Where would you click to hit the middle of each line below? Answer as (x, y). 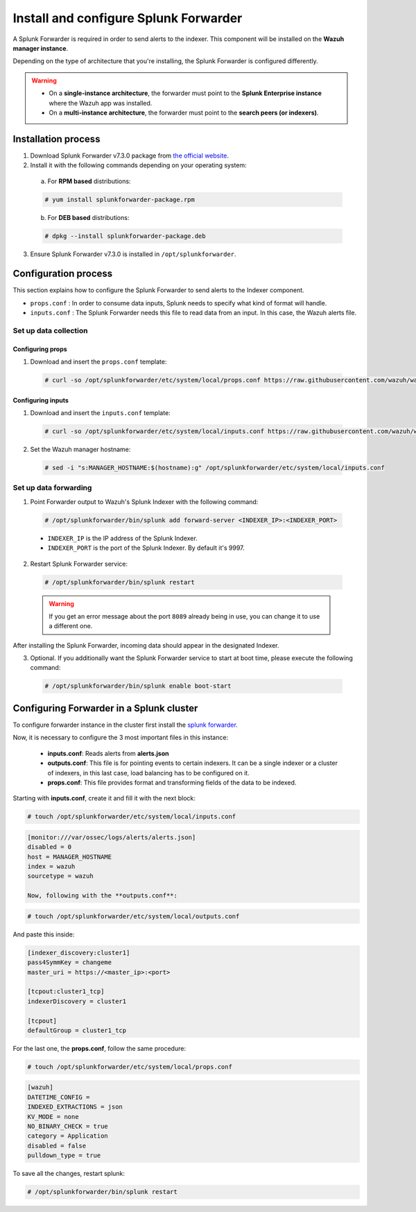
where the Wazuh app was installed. (101, 103)
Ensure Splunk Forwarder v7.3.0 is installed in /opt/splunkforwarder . (133, 254)
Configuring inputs (41, 400)
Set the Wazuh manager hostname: (80, 449)
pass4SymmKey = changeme (70, 962)
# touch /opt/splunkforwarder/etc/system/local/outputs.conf (133, 916)
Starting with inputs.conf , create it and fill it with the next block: (104, 798)
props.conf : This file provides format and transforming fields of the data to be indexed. (172, 782)
